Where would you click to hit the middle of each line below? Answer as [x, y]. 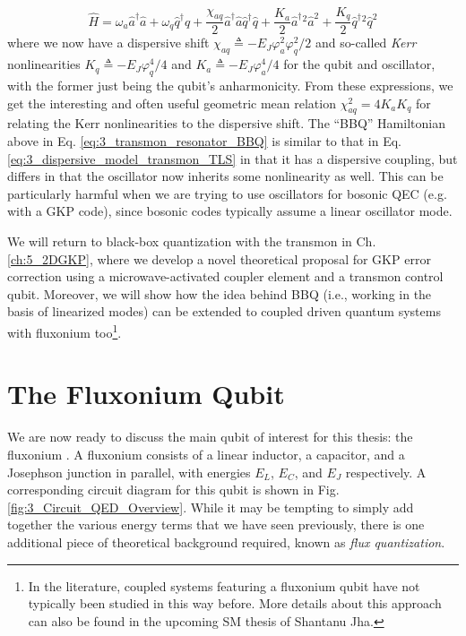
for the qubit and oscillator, [359, 64]
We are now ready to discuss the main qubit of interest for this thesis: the [210, 437]
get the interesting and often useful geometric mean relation [172, 103]
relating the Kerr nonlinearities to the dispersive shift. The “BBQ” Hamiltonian [226, 123]
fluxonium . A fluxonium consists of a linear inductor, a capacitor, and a [206, 454]
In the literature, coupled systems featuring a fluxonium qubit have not [224, 585]
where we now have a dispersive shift [108, 43]
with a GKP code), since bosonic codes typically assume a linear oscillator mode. [230, 211]
